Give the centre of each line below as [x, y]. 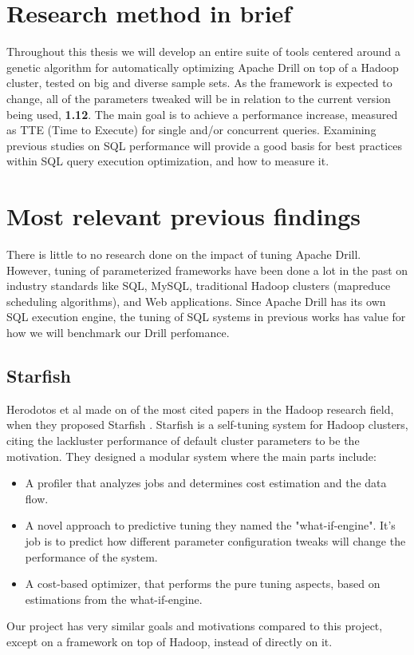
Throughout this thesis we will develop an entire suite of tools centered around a [204, 52]
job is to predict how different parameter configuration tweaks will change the [215, 540]
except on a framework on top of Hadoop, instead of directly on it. [170, 641]
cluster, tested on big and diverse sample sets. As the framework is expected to [199, 83]
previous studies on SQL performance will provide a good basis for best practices [205, 145]
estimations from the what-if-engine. [114, 599]
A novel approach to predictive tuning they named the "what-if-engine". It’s [210, 525]
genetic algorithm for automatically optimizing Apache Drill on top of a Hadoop [203, 67]
